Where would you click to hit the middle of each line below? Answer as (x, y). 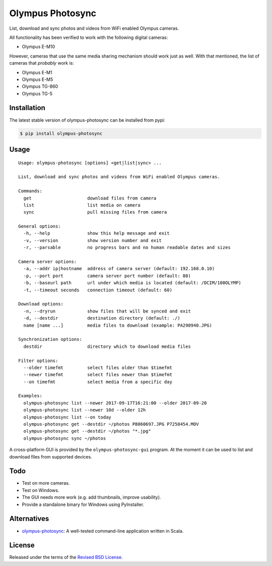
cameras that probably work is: (42, 63)
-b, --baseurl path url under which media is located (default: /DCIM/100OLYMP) (132, 283)
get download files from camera (90, 198)
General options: (40, 226)
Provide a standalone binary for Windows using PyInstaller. (83, 504)
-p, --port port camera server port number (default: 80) (107, 276)
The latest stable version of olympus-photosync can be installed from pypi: (87, 120)
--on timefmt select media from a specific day (98, 382)
